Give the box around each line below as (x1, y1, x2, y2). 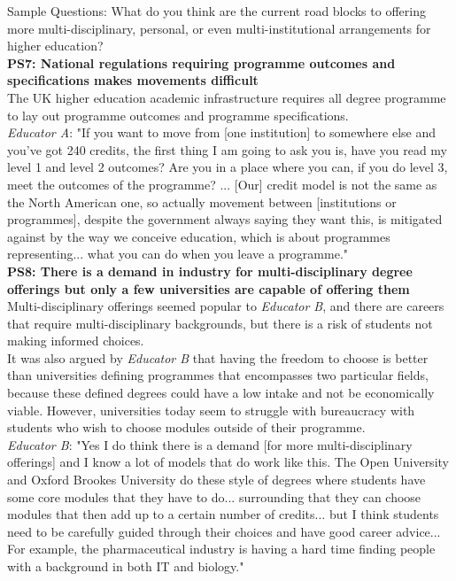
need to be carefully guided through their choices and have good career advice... (7, 522, 441, 540)
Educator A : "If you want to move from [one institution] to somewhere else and (7, 123, 437, 142)
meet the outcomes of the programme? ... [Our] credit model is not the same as (7, 174, 437, 193)
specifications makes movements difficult (7, 71, 259, 89)
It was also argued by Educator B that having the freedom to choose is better (7, 348, 429, 367)
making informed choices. (7, 331, 144, 350)
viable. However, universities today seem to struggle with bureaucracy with (7, 400, 415, 419)
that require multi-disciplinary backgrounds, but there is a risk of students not (7, 314, 433, 332)
